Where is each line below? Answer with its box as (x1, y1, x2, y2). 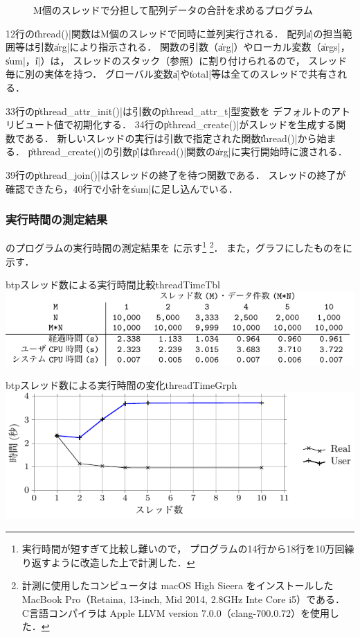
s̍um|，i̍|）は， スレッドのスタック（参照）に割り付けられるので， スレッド (6, 53, 348, 67)
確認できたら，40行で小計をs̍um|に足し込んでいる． (6, 181, 238, 195)
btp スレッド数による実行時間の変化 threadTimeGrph (6, 378, 237, 392)
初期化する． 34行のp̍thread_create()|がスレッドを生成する (73, 117, 336, 132)
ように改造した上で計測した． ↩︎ (51, 555, 195, 569)
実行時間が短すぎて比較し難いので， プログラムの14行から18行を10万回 (21, 541, 345, 556)
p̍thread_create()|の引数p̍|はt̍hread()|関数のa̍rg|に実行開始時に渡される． (28, 144, 348, 159)
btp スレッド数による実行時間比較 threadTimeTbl (6, 277, 220, 292)
